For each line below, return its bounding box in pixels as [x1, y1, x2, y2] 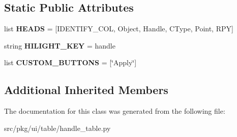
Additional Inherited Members [4, 82, 168, 98]
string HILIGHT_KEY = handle [4, 40, 115, 51]
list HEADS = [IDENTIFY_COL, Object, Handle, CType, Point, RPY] [4, 23, 233, 34]
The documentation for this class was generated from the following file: [4, 106, 225, 116]
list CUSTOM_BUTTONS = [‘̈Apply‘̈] [4, 57, 137, 68]
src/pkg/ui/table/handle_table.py [4, 122, 111, 133]
